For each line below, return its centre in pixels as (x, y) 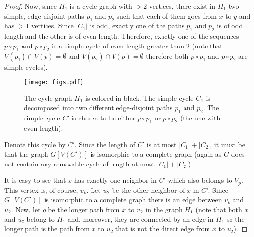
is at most (162, 144)
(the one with (200, 118)
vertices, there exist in (182, 6)
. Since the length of (105, 144)
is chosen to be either (104, 118)
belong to (41, 219)
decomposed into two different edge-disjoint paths (98, 107)
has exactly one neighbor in (115, 180)
